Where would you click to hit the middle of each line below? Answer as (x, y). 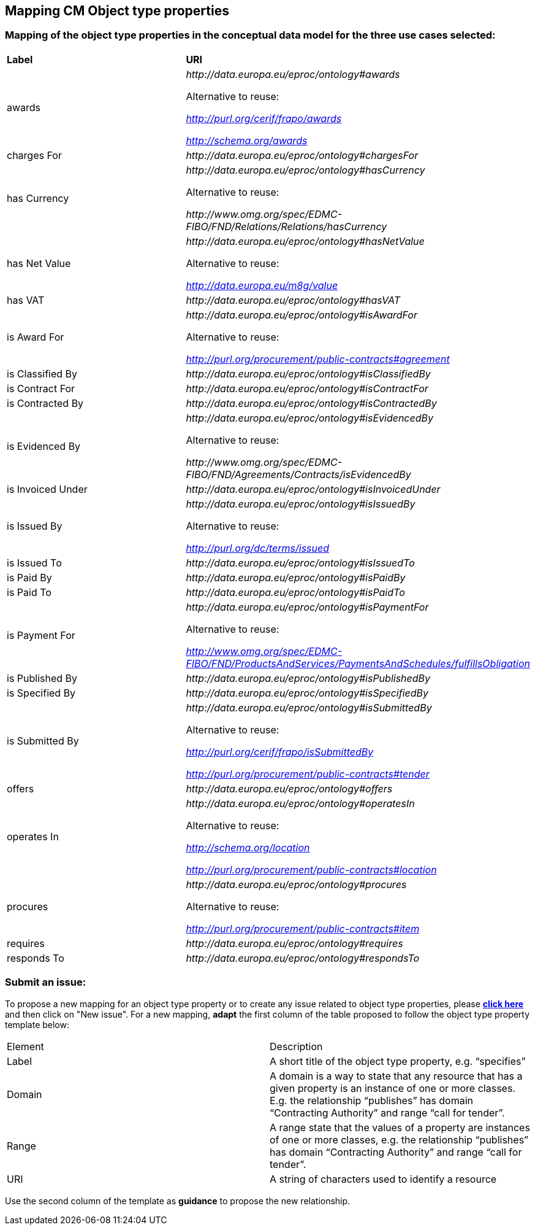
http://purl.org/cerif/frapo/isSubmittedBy (280, 752)
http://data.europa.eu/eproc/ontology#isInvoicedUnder (313, 489)
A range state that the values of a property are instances (400, 1127)
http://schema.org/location (248, 847)
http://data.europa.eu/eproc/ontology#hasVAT (293, 300)
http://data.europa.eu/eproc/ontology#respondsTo (303, 958)
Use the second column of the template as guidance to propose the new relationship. (178, 1201)
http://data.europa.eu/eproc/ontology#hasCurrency (305, 170)
